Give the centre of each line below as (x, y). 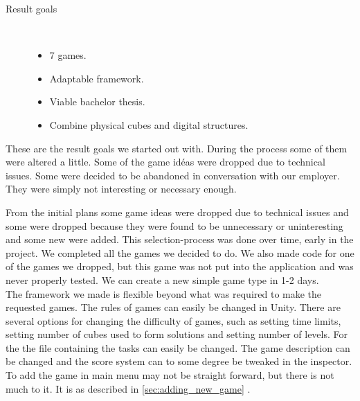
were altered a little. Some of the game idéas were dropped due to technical (165, 162)
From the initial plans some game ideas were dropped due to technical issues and (177, 212)
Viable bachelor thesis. (97, 101)
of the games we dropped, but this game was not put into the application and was (180, 266)
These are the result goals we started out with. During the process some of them (177, 148)
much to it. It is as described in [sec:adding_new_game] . (128, 388)
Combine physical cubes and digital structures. (149, 124)
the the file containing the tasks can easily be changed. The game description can (178, 347)
